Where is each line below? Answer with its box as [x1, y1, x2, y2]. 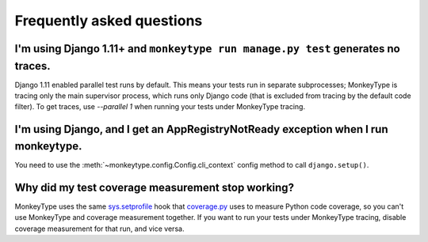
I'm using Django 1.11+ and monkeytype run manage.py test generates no [14, 42, 400, 55]
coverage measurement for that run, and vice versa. [14, 224, 185, 233]
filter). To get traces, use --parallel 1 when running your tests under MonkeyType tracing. [14, 102, 305, 112]
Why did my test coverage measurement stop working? [14, 180, 295, 194]
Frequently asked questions [14, 12, 203, 29]
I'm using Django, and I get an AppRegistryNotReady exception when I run [14, 123, 388, 136]
